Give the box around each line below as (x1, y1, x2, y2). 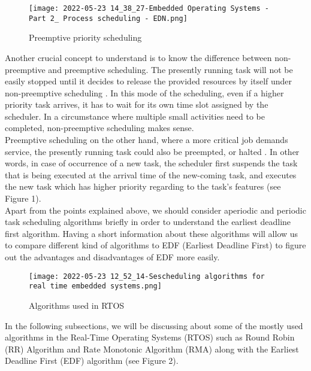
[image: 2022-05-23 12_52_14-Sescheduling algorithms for (29, 272, 265, 281)
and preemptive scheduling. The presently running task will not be (48, 63, 293, 75)
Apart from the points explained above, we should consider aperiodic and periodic (5, 203, 306, 216)
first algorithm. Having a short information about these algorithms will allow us (5, 227, 298, 239)
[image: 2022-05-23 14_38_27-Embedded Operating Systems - (29, 4, 269, 13)
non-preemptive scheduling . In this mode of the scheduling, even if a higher (5, 86, 284, 99)
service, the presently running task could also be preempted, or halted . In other (5, 145, 300, 157)
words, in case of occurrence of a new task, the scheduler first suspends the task (5, 157, 298, 169)
